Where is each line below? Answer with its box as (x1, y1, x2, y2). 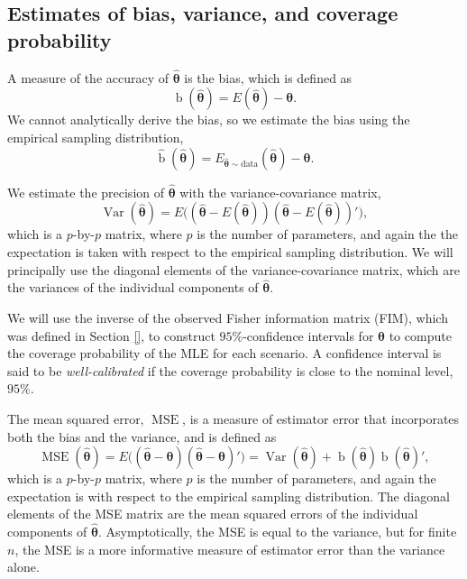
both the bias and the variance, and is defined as (7, 427, 277, 446)
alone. (7, 557, 40, 576)
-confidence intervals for (243, 326, 374, 345)
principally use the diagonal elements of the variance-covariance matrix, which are (7, 260, 460, 279)
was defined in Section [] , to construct (7, 326, 215, 345)
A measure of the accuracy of (7, 68, 169, 87)
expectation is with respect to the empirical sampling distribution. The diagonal (7, 486, 450, 505)
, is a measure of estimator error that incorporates (182, 409, 460, 427)
